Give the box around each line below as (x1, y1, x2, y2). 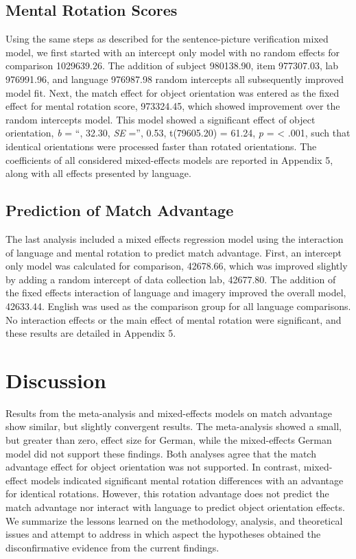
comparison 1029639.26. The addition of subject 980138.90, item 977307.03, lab (5, 58, 339, 73)
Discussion (5, 366, 106, 394)
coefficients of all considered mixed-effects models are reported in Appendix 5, (5, 152, 333, 167)
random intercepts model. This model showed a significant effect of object (5, 112, 316, 126)
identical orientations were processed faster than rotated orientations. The (5, 139, 317, 153)
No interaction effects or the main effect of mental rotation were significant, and (5, 312, 342, 326)
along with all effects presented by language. (5, 166, 191, 180)
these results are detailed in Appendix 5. (5, 326, 176, 340)
